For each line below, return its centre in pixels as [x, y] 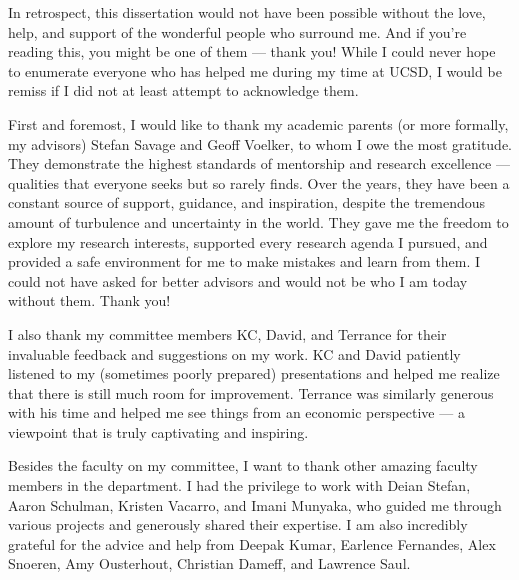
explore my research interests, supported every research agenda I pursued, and [248, 241]
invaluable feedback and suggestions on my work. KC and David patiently [234, 353]
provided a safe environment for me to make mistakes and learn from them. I [244, 261]
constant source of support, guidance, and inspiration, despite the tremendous [247, 202]
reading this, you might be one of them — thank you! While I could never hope [252, 51]
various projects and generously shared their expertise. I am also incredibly [238, 524]
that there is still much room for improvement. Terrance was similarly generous [251, 392]
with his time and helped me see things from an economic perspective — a [236, 412]
